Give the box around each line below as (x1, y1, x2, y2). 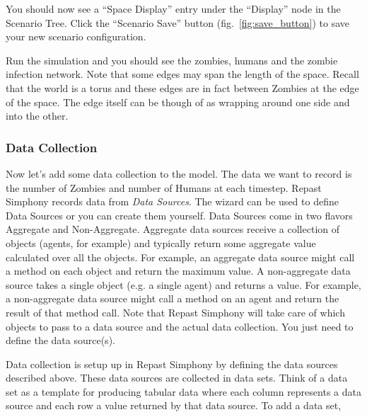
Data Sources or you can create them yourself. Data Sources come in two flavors (6, 207, 353, 222)
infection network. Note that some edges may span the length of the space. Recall (6, 67, 359, 81)
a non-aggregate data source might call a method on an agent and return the (6, 291, 339, 306)
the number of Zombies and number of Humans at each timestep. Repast (6, 180, 322, 195)
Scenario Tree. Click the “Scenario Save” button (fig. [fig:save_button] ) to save (6, 15, 350, 30)
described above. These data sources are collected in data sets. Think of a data (6, 370, 348, 385)
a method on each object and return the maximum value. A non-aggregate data (6, 263, 351, 278)
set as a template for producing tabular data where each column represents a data (6, 384, 361, 399)
